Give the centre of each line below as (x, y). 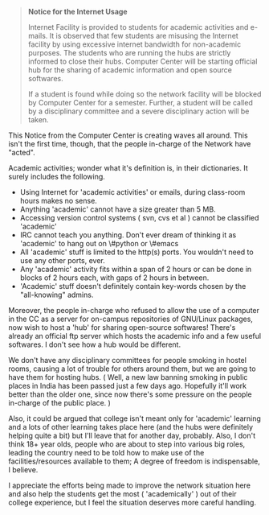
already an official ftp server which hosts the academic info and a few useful (135, 336)
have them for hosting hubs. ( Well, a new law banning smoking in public (128, 377)
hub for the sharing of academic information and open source (130, 70)
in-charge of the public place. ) (59, 403)
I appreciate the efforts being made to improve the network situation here (130, 485)
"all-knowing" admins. (57, 295)
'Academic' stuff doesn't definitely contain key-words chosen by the (133, 286)
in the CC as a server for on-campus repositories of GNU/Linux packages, (130, 319)
